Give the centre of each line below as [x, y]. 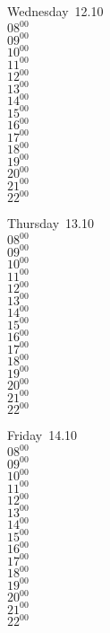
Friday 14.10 [42, 435]
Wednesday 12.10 [55, 11]
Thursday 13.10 [51, 223]
